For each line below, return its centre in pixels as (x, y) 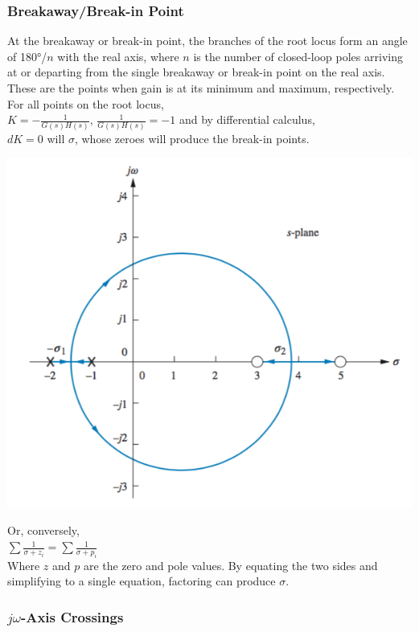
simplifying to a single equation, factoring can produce (142, 581)
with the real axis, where (118, 56)
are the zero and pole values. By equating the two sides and (230, 565)
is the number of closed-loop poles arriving (298, 56)
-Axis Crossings (72, 616)
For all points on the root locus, (86, 103)
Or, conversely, (43, 530)
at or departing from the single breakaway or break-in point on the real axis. (196, 72)
